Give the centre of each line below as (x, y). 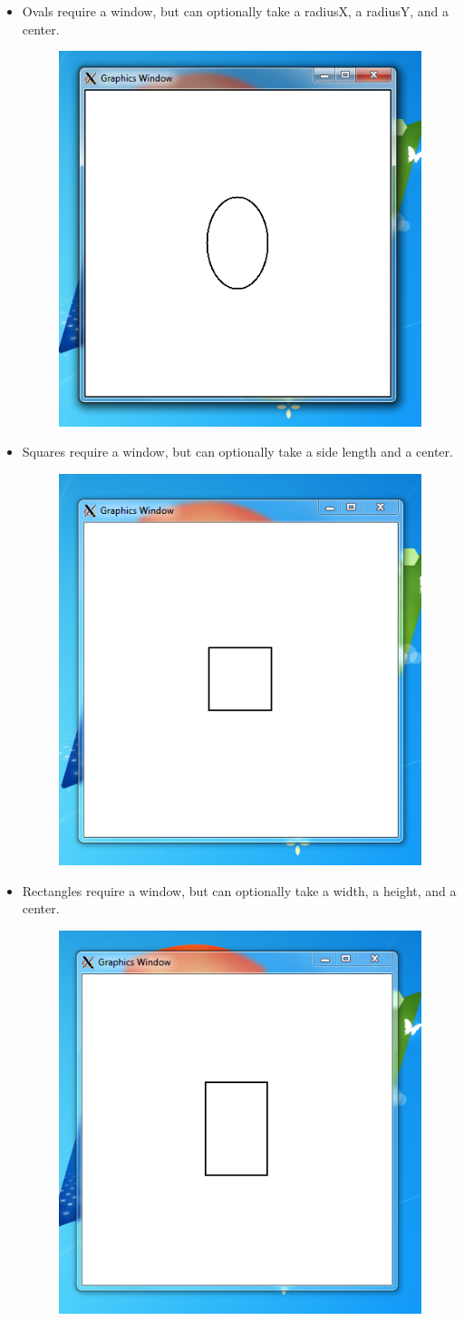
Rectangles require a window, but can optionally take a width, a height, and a (239, 890)
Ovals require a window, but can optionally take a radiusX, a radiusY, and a (235, 11)
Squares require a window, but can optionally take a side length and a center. (237, 452)
